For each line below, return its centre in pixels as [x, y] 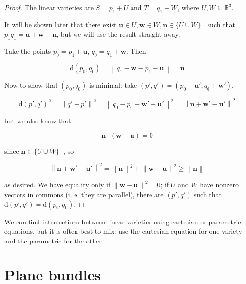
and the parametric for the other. [54, 240]
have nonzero [219, 185]
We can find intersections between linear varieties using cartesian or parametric [123, 221]
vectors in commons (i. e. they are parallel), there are [84, 194]
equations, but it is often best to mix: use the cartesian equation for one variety [123, 231]
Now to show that [31, 85]
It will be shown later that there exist [61, 24]
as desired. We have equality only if [57, 185]
